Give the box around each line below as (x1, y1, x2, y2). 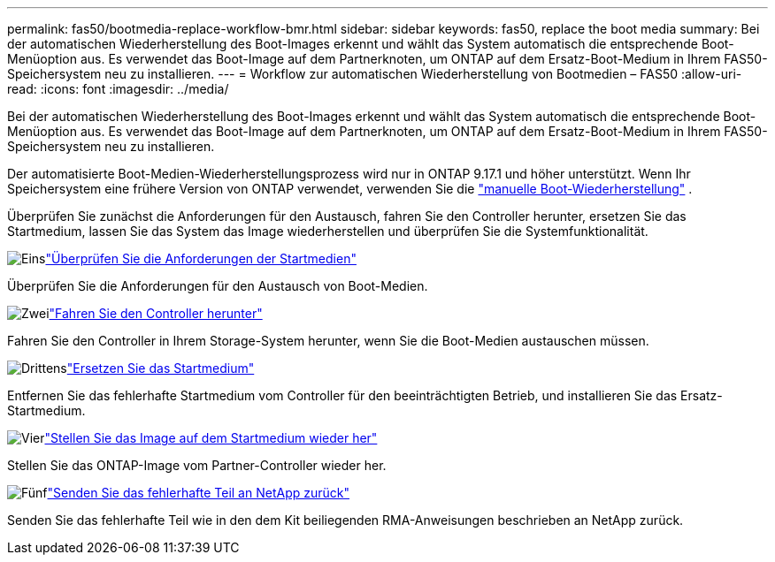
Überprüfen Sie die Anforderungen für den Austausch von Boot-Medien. (7, 278, 428, 293)
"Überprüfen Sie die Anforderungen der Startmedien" (45, 251, 357, 266)
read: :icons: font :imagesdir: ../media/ (7, 81, 229, 96)
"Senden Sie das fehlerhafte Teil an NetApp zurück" (47, 485, 349, 500)
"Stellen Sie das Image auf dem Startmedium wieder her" (44, 430, 378, 445)
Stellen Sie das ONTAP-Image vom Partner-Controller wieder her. (7, 458, 387, 473)
